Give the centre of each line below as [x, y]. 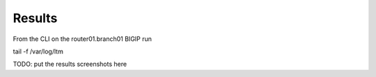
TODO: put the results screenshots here [70, 64]
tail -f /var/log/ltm [38, 51]
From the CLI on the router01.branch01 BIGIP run [83, 39]
